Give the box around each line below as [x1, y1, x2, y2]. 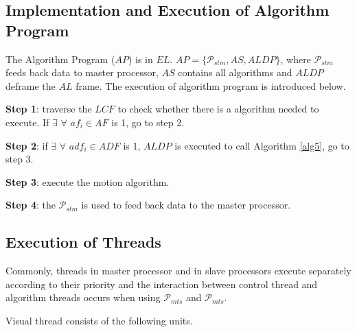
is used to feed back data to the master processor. [81, 198, 291, 212]
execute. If [5, 115, 49, 129]
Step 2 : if [5, 138, 48, 152]
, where [280, 51, 311, 66]
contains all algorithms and [178, 65, 292, 80]
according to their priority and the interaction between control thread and [5, 276, 318, 291]
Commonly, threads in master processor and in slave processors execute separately [5, 263, 352, 278]
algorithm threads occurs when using [5, 290, 161, 305]
